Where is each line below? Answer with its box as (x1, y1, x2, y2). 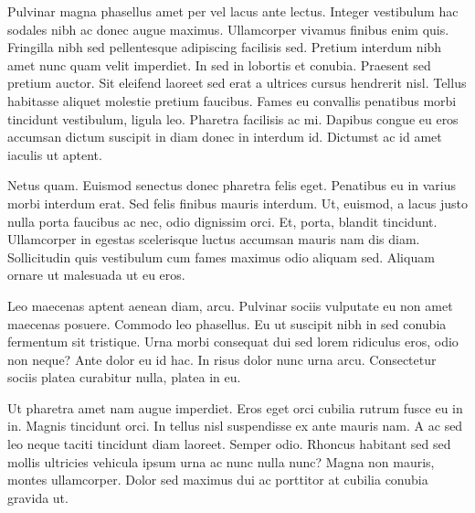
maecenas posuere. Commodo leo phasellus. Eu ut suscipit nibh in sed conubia (7, 314, 447, 333)
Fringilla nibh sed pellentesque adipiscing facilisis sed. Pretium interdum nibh (7, 37, 442, 57)
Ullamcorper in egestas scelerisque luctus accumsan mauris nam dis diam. (7, 230, 420, 249)
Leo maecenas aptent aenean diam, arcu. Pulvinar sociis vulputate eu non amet (7, 295, 453, 315)
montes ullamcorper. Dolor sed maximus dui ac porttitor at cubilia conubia (7, 470, 428, 489)
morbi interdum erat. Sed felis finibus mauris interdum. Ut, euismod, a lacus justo (7, 193, 468, 212)
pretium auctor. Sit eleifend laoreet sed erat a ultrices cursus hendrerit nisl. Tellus (7, 73, 467, 92)
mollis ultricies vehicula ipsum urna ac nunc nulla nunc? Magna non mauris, (7, 452, 435, 471)
